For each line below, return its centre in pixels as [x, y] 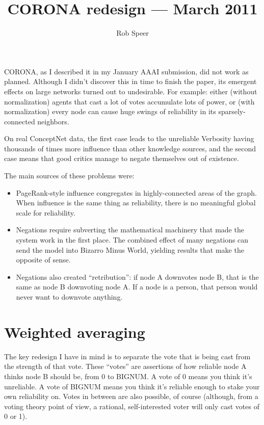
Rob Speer [133, 33]
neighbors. [53, 121]
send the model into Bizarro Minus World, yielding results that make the [130, 249]
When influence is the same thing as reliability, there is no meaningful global [136, 203]
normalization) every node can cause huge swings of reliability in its [110, 111]
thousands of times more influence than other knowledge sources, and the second [130, 148]
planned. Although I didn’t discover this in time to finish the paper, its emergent [130, 81]
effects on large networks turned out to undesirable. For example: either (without [131, 91]
